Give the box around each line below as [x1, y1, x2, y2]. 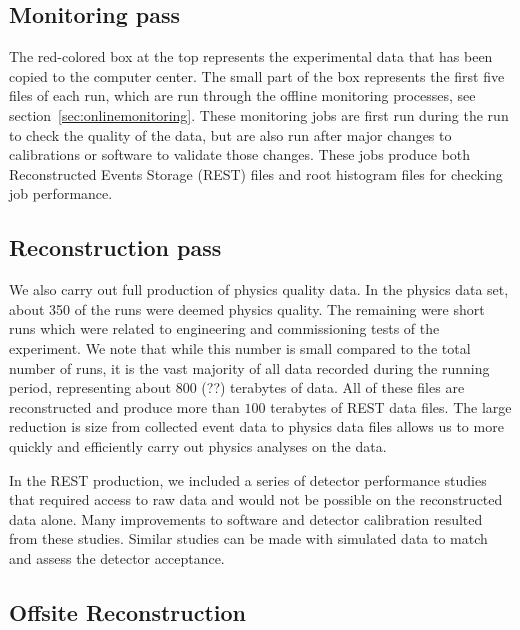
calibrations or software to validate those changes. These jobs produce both [9, 144, 471, 165]
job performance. [9, 183, 113, 204]
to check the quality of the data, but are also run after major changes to [9, 124, 452, 145]
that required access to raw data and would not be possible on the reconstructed [9, 489, 503, 510]
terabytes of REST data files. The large [270, 396, 512, 417]
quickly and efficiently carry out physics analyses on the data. [9, 435, 387, 456]
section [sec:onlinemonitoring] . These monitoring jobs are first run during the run [9, 104, 509, 125]
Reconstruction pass [9, 232, 222, 263]
